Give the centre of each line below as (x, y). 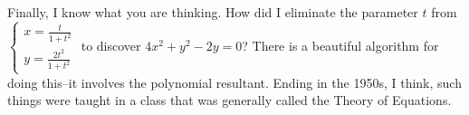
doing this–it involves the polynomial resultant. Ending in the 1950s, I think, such (234, 82)
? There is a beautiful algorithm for (340, 46)
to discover (111, 46)
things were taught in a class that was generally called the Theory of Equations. (230, 100)
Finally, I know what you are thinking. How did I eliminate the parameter (213, 12)
